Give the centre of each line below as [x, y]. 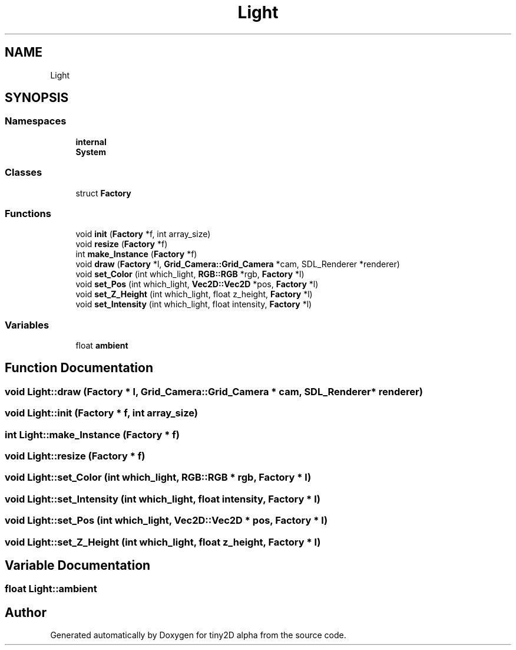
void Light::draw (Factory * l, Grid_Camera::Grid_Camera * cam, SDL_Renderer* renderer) [214, 391]
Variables [27, 325]
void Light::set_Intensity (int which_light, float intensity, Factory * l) [163, 499]
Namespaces [36, 121]
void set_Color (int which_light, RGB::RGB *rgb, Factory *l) [190, 274]
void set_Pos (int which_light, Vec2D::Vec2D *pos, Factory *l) [197, 284]
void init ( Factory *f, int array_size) [143, 234]
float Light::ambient [51, 589]
